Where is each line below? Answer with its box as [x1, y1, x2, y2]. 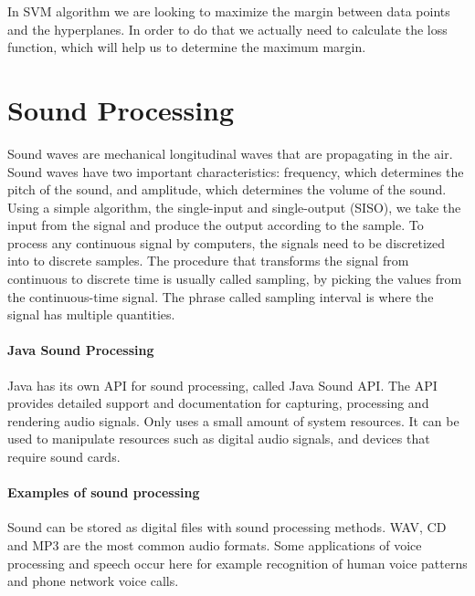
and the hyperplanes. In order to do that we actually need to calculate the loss [7, 19, 448, 38]
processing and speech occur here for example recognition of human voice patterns [7, 553, 468, 572]
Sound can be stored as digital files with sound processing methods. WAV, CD [7, 518, 447, 537]
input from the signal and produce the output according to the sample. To [7, 215, 424, 235]
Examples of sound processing [7, 483, 200, 502]
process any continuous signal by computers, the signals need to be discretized [7, 233, 446, 252]
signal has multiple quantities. [7, 305, 175, 324]
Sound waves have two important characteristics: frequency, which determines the [7, 162, 464, 181]
